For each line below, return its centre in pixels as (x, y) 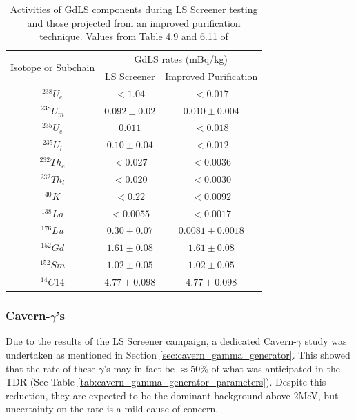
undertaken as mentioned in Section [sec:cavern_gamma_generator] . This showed (178, 354)
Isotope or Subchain (53, 67)
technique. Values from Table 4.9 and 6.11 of (134, 36)
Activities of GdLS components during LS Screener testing (134, 9)
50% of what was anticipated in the (265, 368)
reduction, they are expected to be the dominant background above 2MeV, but (172, 395)
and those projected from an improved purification (134, 22)
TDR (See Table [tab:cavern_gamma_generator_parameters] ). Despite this (166, 382)
